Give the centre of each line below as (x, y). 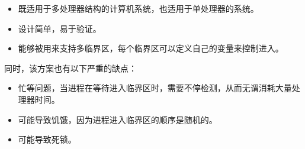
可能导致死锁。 (47, 139)
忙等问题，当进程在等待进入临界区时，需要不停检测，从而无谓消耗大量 (155, 88)
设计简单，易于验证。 (60, 28)
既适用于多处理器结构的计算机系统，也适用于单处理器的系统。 (138, 8)
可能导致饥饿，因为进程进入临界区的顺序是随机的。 (118, 119)
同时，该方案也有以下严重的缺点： (70, 68)
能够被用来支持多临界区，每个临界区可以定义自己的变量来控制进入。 (151, 48)
